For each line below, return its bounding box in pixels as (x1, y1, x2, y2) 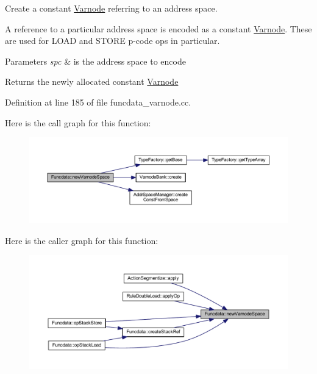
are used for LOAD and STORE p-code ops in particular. (5, 34, 220, 47)
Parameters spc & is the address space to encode (5, 54, 186, 67)
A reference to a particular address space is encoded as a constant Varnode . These (5, 22, 312, 35)
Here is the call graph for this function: (5, 116, 151, 129)
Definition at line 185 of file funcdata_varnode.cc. (5, 95, 191, 108)
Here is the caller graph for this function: (5, 234, 158, 246)
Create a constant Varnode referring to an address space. (5, 2, 218, 14)
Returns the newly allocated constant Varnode (5, 75, 179, 88)
